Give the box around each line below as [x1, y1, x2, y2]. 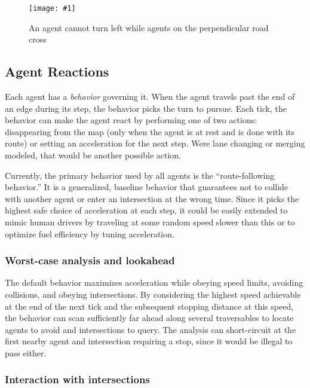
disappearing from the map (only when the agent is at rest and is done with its [5, 125, 295, 138]
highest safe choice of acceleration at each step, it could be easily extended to [5, 204, 288, 216]
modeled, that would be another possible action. [5, 149, 181, 161]
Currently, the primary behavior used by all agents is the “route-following [5, 169, 275, 181]
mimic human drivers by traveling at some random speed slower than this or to [5, 215, 295, 228]
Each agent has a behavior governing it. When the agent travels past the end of [5, 90, 295, 103]
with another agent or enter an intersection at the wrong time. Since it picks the [5, 192, 299, 204]
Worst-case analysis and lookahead [5, 253, 175, 268]
